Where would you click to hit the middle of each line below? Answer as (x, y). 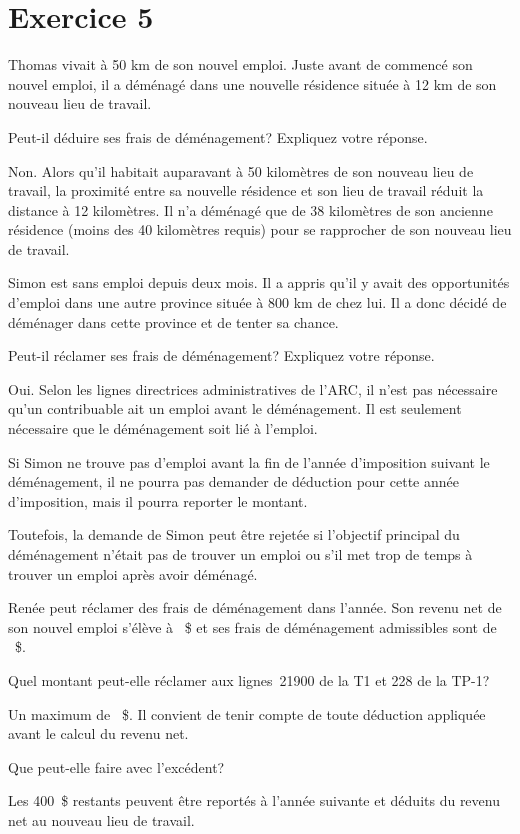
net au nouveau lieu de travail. (101, 819)
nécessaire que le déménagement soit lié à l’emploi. (163, 428)
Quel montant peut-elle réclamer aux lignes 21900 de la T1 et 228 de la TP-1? (249, 679)
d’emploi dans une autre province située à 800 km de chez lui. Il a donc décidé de (257, 302)
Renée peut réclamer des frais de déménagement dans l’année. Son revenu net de (255, 607)
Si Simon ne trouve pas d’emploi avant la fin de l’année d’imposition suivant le (249, 461)
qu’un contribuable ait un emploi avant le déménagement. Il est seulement (235, 408)
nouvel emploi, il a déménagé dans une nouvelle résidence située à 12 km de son (252, 83)
